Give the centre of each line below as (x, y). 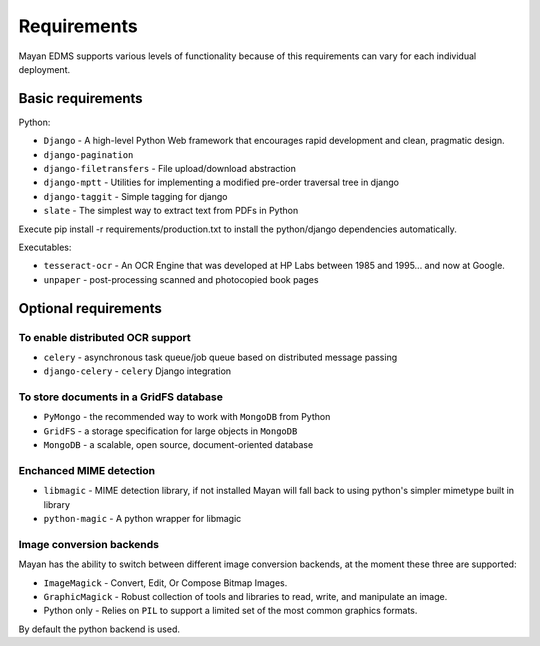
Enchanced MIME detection (86, 470)
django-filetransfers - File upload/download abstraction (170, 169)
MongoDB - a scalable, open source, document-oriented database (178, 445)
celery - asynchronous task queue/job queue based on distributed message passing (220, 357)
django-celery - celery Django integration (137, 371)
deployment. (44, 69)
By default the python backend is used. (99, 629)
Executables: (45, 247)
